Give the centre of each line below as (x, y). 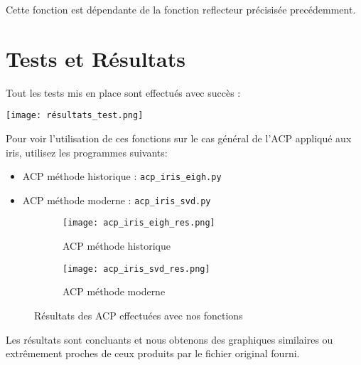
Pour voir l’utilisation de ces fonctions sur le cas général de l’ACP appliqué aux (179, 138)
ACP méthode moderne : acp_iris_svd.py (117, 200)
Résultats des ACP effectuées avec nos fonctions (139, 315)
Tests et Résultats (96, 58)
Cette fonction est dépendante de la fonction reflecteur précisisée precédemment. (181, 9)
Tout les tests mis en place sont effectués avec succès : (123, 92)
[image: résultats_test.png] (75, 116)
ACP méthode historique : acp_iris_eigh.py (122, 176)
